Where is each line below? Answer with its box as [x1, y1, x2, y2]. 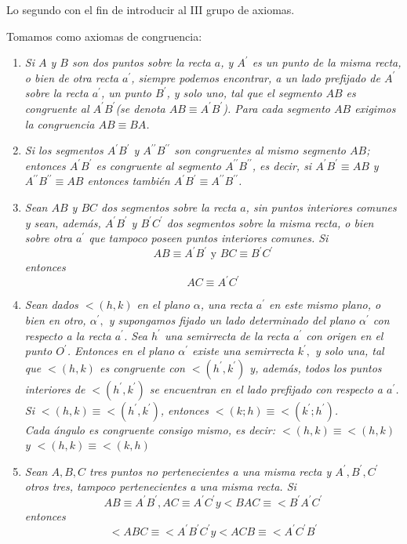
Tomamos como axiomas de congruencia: [6, 27, 202, 44]
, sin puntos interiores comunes [245, 198, 397, 215]
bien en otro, [24, 311, 86, 328]
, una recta [200, 296, 253, 313]
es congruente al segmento [96, 157, 221, 173]
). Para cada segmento [223, 100, 331, 116]
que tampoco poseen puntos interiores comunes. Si [89, 230, 329, 246]
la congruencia [24, 115, 95, 132]
